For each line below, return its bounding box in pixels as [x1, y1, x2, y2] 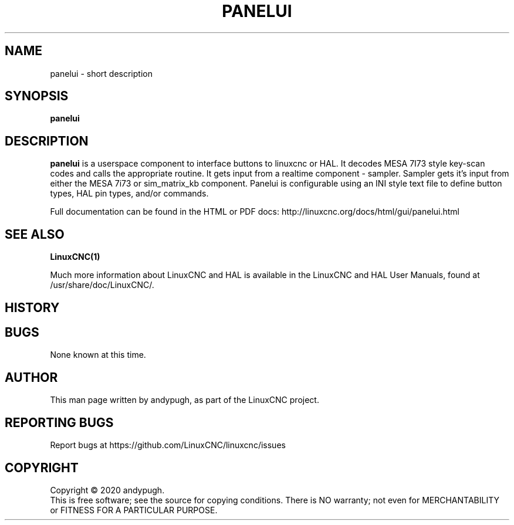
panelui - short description [50, 68, 153, 79]
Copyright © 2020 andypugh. [50, 485, 165, 495]
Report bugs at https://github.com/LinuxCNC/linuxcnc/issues [50, 440, 286, 451]
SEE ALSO [5, 226, 65, 242]
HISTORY [5, 300, 60, 315]
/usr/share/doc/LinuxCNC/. [50, 280, 154, 290]
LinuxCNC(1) [50, 252, 100, 262]
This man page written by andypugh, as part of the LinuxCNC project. [50, 395, 319, 405]
